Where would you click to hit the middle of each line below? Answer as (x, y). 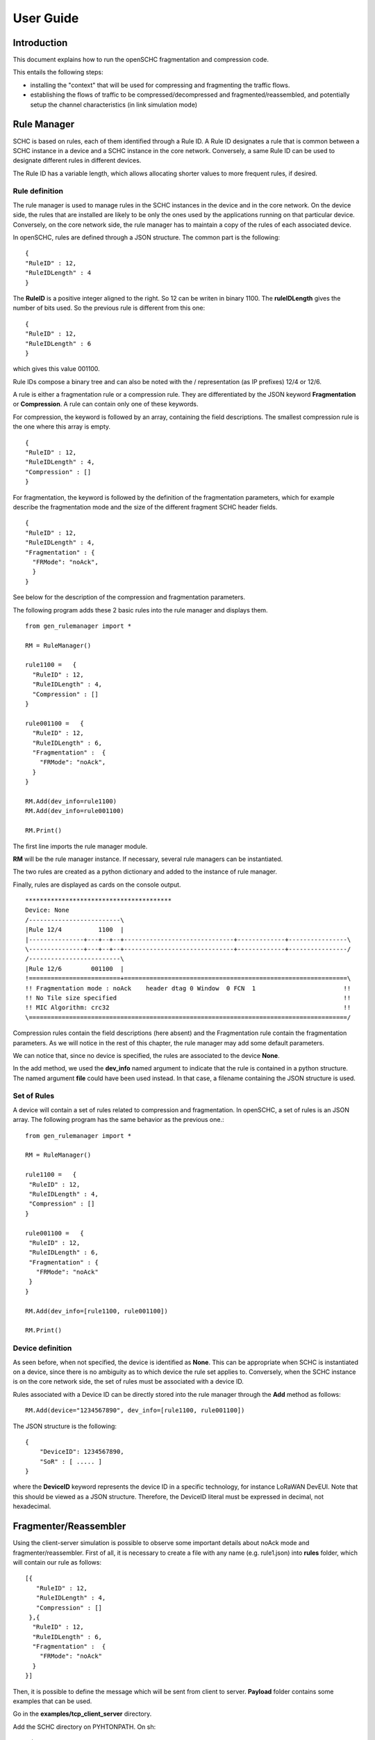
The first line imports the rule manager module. (80, 846)
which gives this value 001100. (56, 369)
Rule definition (38, 191)
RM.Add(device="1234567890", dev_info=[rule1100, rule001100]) (135, 1410)
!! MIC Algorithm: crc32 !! (188, 1008)
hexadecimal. (32, 1506)
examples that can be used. (52, 1701)
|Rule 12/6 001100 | (75, 968)
